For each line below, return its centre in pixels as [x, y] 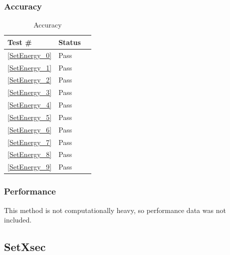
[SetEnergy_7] [30, 142]
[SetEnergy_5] [30, 117]
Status [70, 42]
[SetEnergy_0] [30, 55]
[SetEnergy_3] [30, 92]
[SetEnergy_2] [30, 80]
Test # [20, 42]
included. [18, 220]
